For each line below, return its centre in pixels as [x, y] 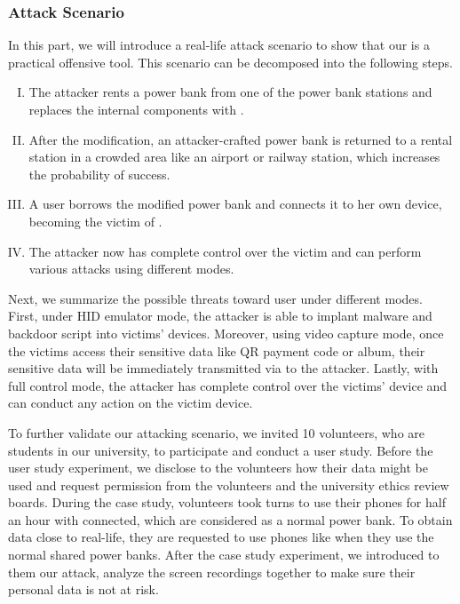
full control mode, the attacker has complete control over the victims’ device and [228, 385]
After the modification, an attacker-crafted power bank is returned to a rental [241, 139]
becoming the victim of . [95, 221]
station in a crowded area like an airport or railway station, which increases [234, 157]
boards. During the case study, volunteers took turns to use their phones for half [227, 502]
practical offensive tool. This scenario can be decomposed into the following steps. [231, 62]
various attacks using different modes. [131, 269]
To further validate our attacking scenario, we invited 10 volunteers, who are [216, 432]
